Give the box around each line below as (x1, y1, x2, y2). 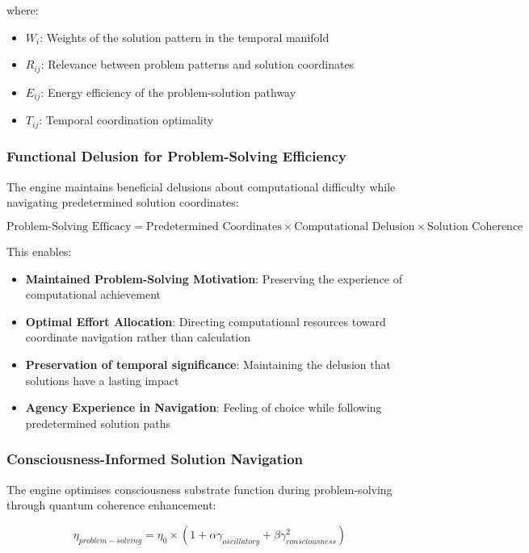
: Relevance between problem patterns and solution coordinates (40, 56, 355, 73)
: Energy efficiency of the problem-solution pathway (40, 83, 296, 100)
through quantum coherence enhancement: (6, 496, 216, 513)
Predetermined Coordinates (146, 220, 282, 233)
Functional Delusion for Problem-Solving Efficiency (6, 146, 346, 166)
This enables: (6, 242, 72, 259)
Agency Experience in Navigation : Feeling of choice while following (25, 399, 382, 416)
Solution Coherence (427, 220, 523, 233)
